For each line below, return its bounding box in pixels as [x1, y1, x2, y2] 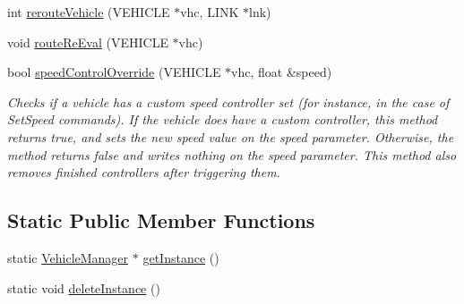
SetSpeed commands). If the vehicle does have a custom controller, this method [7, 110, 438, 129]
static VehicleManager [7, 248, 129, 266]
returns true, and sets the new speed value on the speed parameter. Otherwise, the [7, 127, 454, 146]
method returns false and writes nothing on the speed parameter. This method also [7, 145, 457, 164]
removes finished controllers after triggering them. [7, 163, 280, 182]
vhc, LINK [180, 3, 239, 21]
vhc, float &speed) [231, 63, 332, 81]
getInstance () [142, 248, 219, 266]
